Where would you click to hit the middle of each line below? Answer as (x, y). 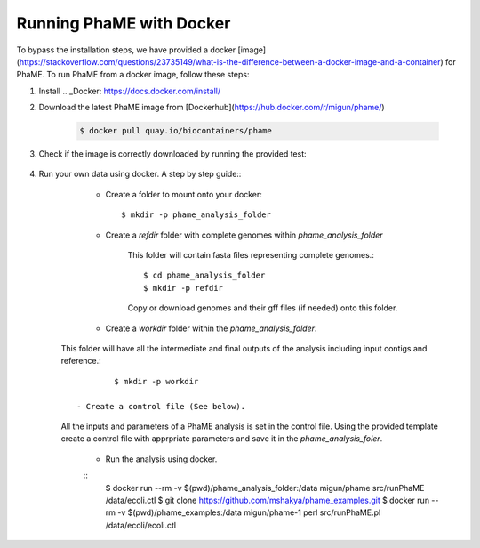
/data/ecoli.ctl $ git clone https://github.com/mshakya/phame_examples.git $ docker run (268, 500)
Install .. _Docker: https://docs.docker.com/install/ (130, 91)
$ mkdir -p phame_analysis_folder (196, 215)
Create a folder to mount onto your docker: (184, 194)
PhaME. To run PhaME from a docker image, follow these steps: (133, 75)
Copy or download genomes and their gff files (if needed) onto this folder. (263, 308)
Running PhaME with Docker (124, 23)
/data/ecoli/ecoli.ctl (141, 525)
